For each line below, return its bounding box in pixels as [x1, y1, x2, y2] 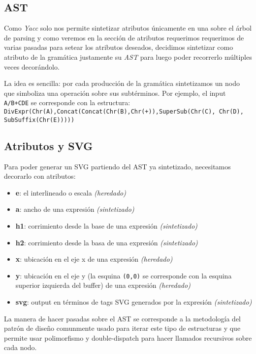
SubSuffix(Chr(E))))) [4, 116, 75, 123]
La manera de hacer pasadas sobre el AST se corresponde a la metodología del [4, 313, 241, 323]
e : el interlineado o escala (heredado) [15, 187, 126, 197]
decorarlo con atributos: [4, 171, 76, 181]
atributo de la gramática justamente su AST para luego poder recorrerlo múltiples [4, 51, 252, 62]
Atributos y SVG [4, 138, 93, 153]
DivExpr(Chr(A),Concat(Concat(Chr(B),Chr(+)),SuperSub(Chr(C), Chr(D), [4, 108, 244, 116]
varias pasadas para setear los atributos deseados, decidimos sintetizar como [4, 42, 233, 52]
